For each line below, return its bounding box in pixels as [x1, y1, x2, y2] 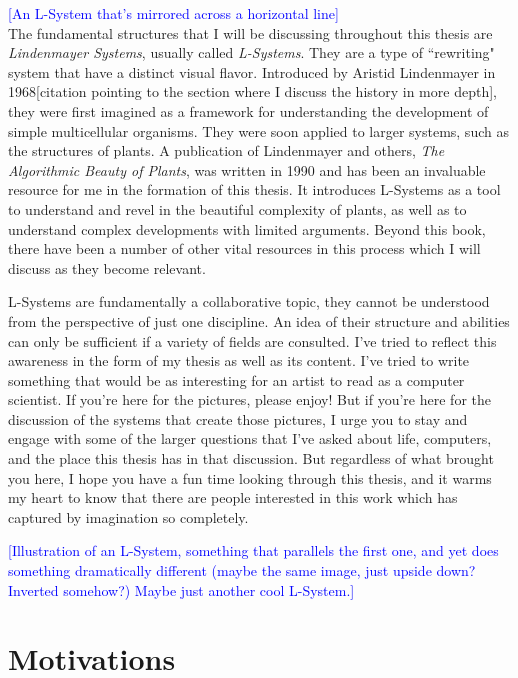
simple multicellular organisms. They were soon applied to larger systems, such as [8, 120, 509, 141]
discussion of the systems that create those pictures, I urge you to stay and [8, 408, 468, 429]
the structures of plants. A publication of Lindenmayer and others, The [8, 140, 445, 161]
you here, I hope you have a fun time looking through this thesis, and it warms [8, 467, 492, 488]
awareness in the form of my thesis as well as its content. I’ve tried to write [8, 350, 470, 371]
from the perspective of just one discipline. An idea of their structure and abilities [8, 310, 510, 331]
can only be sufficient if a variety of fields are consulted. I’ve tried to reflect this [8, 330, 497, 351]
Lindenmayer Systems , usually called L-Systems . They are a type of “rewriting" [8, 42, 495, 63]
